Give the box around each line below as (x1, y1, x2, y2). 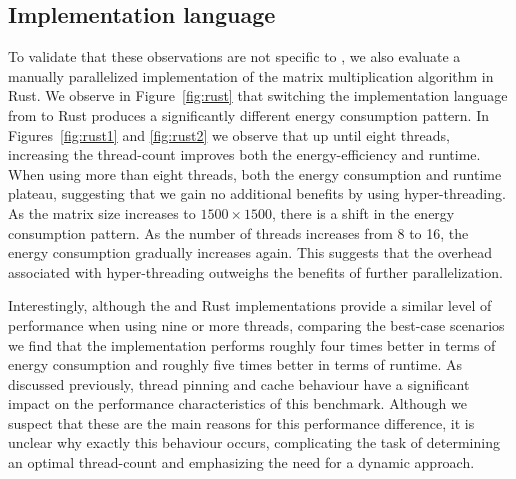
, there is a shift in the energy (272, 202, 455, 223)
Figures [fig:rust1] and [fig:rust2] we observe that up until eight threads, (8, 124, 450, 145)
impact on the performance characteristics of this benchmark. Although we (8, 393, 467, 414)
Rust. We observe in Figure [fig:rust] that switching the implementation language (8, 85, 508, 106)
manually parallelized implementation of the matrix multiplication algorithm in (8, 65, 494, 86)
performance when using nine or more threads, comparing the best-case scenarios (8, 314, 505, 335)
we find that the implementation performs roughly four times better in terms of (8, 334, 496, 355)
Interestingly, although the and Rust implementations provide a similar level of (8, 295, 492, 316)
